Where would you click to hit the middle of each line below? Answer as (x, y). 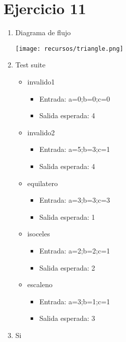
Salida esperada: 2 (67, 267)
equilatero (42, 183)
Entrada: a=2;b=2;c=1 (75, 250)
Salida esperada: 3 (67, 318)
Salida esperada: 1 (67, 217)
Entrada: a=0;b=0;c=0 (75, 98)
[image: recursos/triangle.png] (69, 49)
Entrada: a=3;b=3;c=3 (75, 200)
